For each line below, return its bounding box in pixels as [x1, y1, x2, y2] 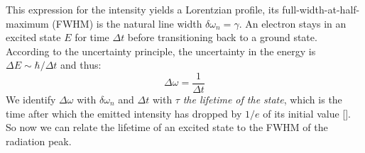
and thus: [60, 57, 102, 72]
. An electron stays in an [239, 16, 347, 30]
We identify [6, 92, 56, 107]
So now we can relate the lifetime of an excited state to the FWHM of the [6, 120, 328, 135]
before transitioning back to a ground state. [127, 30, 317, 45]
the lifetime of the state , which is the [182, 92, 342, 107]
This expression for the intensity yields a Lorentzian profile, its [6, 2, 279, 16]
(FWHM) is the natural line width [52, 16, 202, 30]
